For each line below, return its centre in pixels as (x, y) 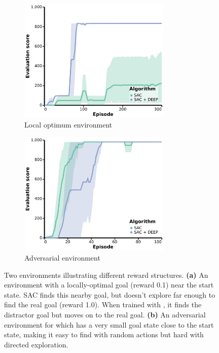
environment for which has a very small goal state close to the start (109, 324)
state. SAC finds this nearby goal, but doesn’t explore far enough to (110, 294)
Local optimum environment (68, 125)
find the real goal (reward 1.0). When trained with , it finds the (103, 304)
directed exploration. (36, 344)
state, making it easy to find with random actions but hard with (104, 334)
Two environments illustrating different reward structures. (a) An (106, 275)
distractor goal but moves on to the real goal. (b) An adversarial (105, 314)
